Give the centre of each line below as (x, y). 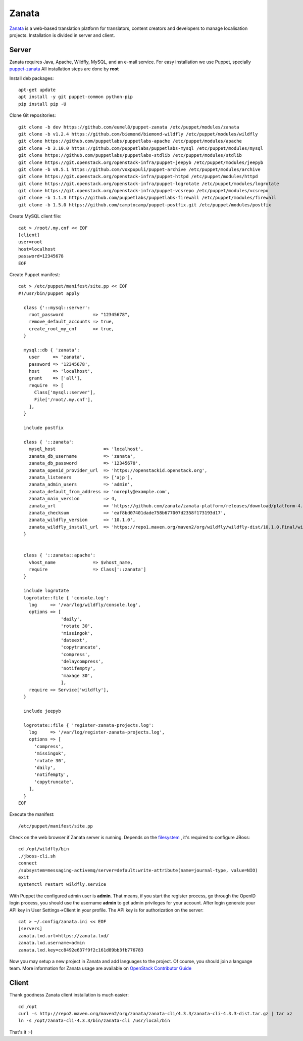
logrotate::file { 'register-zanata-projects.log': (89, 725)
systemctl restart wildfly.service (62, 884)
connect (28, 863)
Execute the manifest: (32, 814)
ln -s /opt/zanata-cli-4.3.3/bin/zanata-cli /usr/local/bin (94, 1021)
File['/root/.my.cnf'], (64, 399)
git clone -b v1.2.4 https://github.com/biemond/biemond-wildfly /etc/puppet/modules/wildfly (138, 134)
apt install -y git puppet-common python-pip (76, 97)
